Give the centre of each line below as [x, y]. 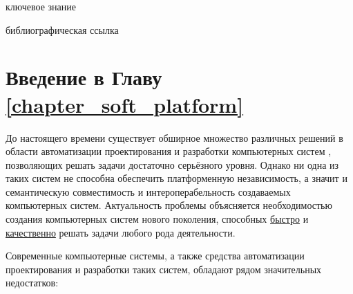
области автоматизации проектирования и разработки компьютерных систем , [169, 151]
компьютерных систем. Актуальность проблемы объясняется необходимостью [169, 205]
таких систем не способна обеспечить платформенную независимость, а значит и [176, 178]
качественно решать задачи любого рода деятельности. [121, 232]
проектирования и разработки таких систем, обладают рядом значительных [164, 269]
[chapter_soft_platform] [125, 104]
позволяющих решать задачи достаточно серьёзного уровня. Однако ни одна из [172, 164]
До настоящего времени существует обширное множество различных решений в [174, 137]
